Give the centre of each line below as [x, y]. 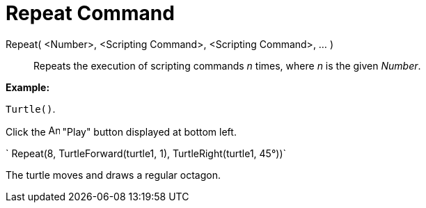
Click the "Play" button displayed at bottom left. [121, 131]
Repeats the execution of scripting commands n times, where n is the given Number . [227, 65]
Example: [28, 87]
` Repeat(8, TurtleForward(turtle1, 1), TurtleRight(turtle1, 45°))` [146, 153]
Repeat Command [90, 13]
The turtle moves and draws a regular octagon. [113, 175]
